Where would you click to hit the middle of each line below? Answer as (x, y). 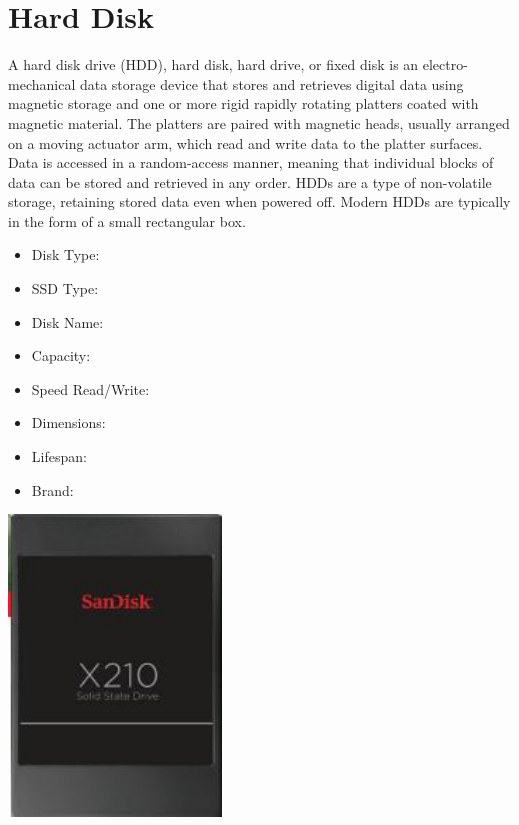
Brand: (52, 489)
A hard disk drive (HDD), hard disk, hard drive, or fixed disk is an (213, 64)
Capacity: (61, 355)
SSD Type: (65, 288)
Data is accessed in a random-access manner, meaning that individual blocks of (251, 162)
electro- (445, 64)
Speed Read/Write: (90, 388)
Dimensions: (68, 422)
